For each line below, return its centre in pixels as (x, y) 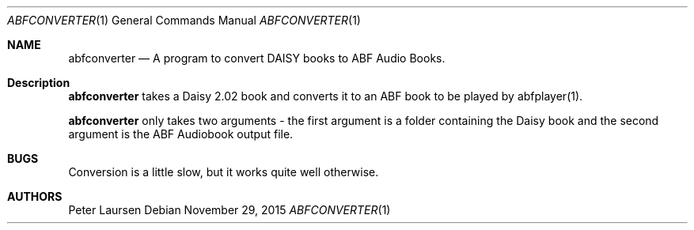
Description (39, 83)
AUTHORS (35, 196)
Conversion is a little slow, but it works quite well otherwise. (224, 172)
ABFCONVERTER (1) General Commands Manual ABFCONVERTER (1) (184, 20)
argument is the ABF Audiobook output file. (181, 134)
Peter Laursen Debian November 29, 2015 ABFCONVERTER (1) (229, 210)
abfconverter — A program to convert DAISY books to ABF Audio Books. (257, 58)
